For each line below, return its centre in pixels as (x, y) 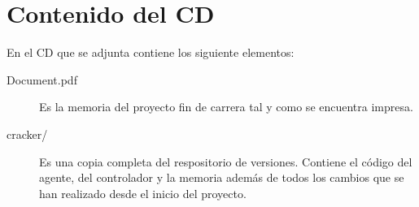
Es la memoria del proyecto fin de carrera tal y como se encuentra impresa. (226, 107)
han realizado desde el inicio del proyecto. (143, 193)
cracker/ (27, 134)
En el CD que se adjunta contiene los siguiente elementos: (151, 52)
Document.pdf (42, 79)
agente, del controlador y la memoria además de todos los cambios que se (222, 177)
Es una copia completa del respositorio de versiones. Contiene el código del (226, 161)
